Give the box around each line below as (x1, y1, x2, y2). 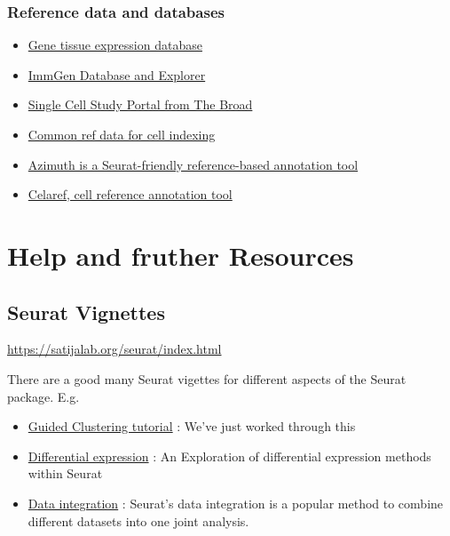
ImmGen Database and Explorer (28, 65, 206, 84)
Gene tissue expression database (28, 36, 202, 54)
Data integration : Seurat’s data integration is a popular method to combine (28, 493, 444, 512)
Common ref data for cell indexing (28, 125, 216, 143)
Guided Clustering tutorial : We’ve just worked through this (28, 417, 356, 436)
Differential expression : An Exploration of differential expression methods (28, 446, 431, 465)
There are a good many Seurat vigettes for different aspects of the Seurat (7, 369, 407, 388)
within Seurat (28, 464, 103, 483)
